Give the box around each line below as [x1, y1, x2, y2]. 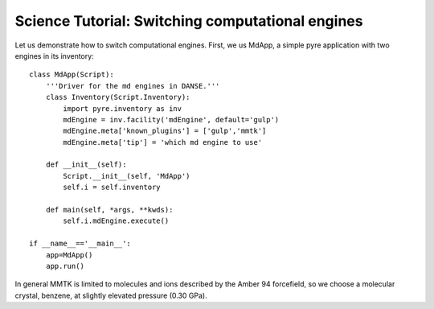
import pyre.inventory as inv [63, 104, 182, 113]
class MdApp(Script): [29, 70, 114, 80]
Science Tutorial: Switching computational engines [14, 12, 363, 30]
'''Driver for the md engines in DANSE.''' [45, 81, 220, 90]
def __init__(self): [45, 160, 127, 169]
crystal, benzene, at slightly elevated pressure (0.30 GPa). [14, 290, 208, 300]
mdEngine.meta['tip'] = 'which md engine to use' [63, 138, 263, 146]
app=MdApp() [45, 250, 93, 259]
